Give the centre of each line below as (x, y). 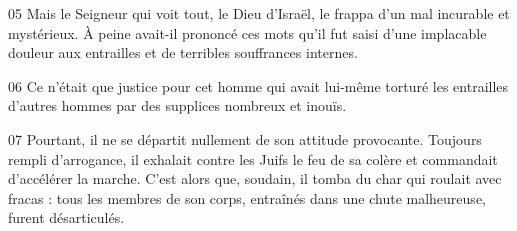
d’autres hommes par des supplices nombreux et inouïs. (177, 105)
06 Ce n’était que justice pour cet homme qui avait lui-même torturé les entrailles (258, 85)
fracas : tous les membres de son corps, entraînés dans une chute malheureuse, (247, 197)
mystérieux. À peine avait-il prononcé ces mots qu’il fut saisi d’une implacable (247, 32)
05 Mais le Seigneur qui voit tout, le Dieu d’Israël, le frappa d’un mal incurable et (259, 13)
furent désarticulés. (66, 217)
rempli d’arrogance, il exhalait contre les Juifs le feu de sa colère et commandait (253, 158)
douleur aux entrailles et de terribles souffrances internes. (183, 52)
